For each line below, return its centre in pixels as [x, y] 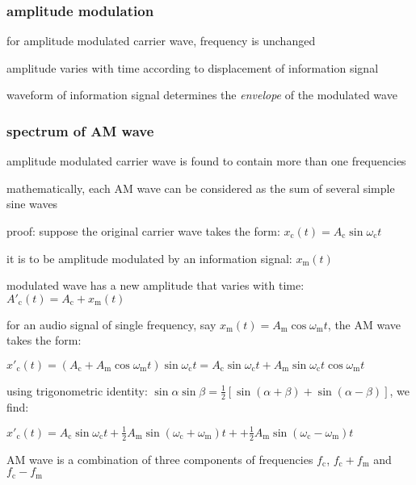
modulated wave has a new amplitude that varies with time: [155, 285]
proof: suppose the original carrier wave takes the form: [143, 231]
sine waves [32, 204]
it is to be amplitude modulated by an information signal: [149, 258]
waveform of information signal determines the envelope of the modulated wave [202, 95]
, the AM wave [364, 324]
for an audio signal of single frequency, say [111, 324]
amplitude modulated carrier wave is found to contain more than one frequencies [206, 161]
